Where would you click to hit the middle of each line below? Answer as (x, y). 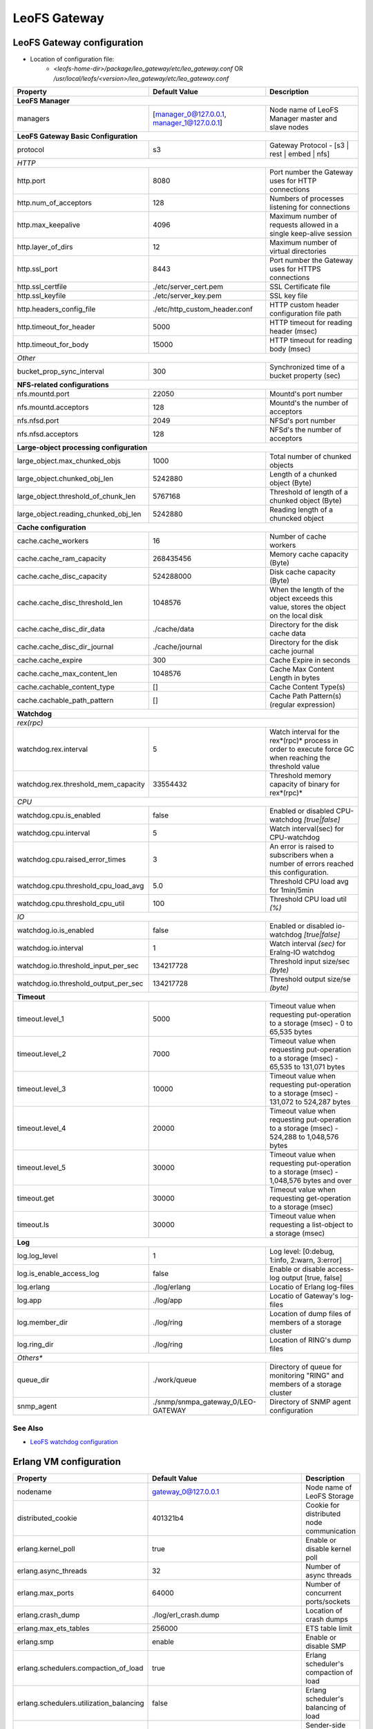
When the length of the (307, 590)
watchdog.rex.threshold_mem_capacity (81, 784)
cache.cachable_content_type (66, 687)
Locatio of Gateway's (304, 1296)
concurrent (323, 1593)
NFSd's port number (303, 420)
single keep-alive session (311, 234)
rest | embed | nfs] (300, 154)
